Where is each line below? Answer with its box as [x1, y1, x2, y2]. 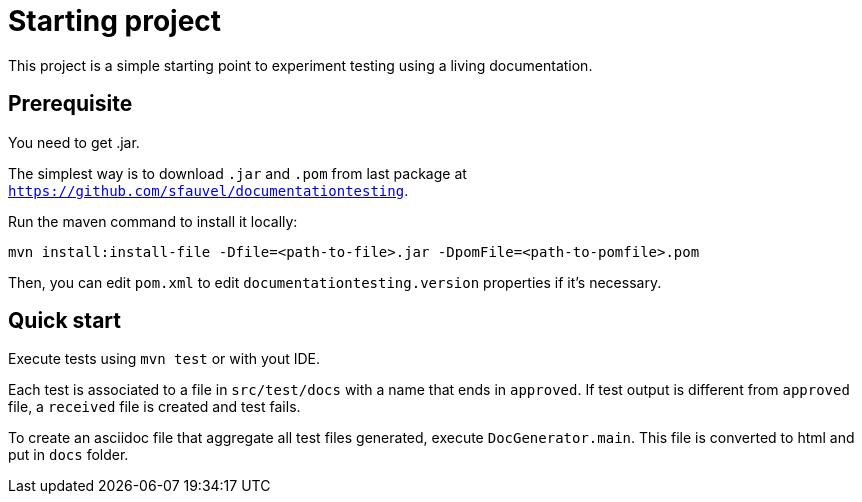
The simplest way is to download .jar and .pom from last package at [8, 164, 467, 182]
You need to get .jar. [8, 133, 140, 151]
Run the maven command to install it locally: [8, 212, 298, 230]
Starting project [8, 4, 222, 38]
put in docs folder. [8, 446, 129, 464]
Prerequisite [8, 91, 133, 117]
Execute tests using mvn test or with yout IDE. [8, 350, 321, 368]
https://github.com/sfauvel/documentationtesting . [8, 181, 409, 199]
